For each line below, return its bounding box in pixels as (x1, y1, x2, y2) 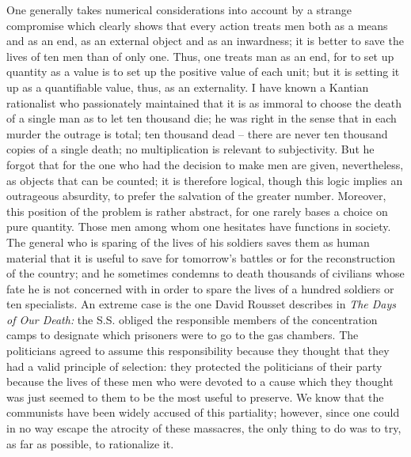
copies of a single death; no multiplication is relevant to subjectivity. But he (6, 141, 375, 157)
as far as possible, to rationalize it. (6, 435, 174, 451)
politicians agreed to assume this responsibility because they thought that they (6, 342, 390, 359)
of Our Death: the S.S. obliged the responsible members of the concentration (6, 311, 378, 327)
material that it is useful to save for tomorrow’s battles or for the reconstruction (6, 249, 396, 266)
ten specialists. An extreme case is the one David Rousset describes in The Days (6, 296, 397, 312)
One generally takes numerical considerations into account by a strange (6, 2, 352, 17)
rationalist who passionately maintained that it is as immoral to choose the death (6, 94, 402, 111)
